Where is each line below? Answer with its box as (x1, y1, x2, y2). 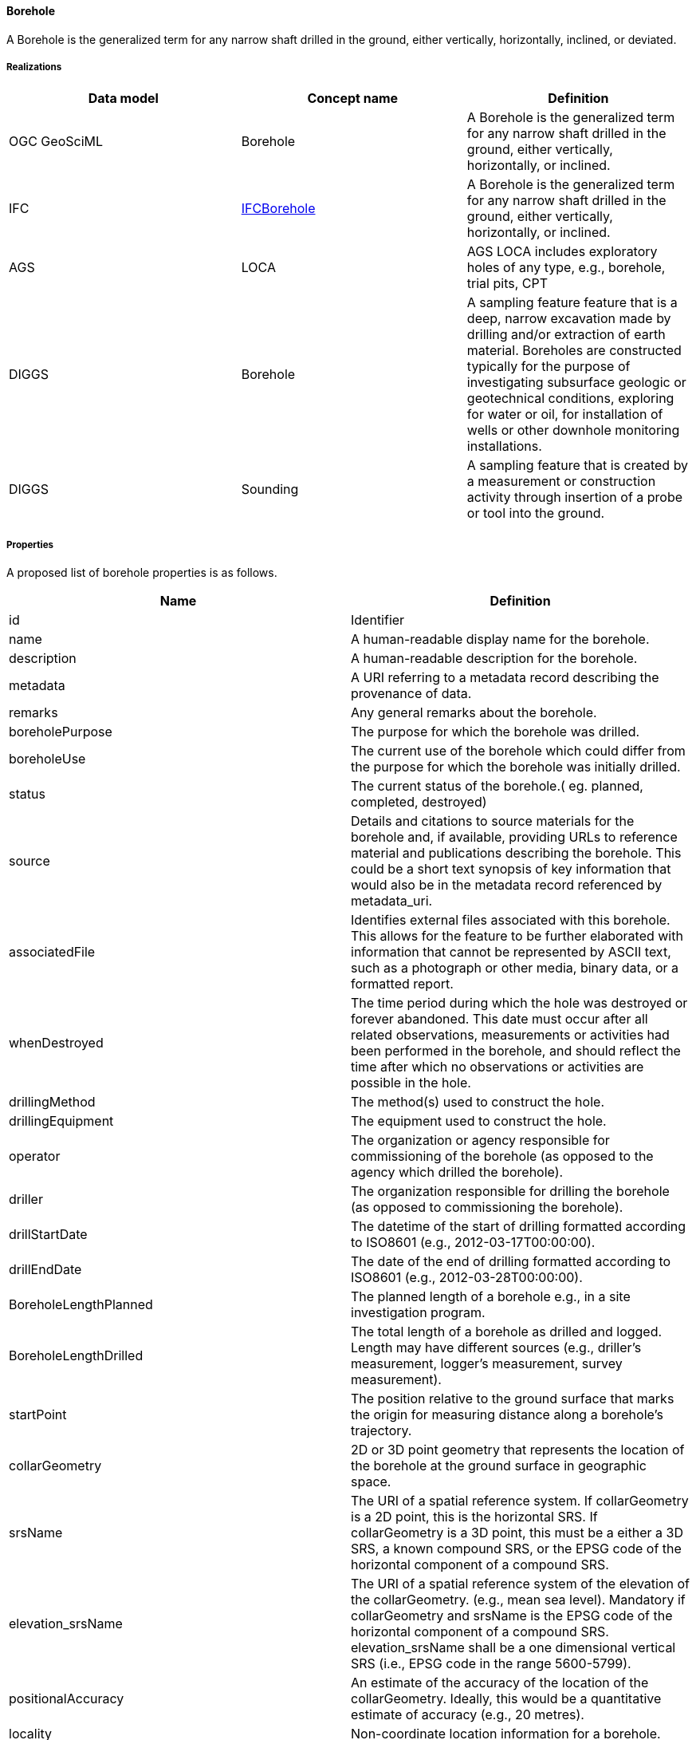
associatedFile (9, 944, 96, 961)
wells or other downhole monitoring (466, 422, 680, 439)
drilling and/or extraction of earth (466, 326, 666, 343)
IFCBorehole (241, 200, 316, 217)
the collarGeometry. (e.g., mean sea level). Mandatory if (351, 1592, 686, 1608)
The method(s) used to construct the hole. (351, 1094, 604, 1111)
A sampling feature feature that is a (466, 294, 678, 311)
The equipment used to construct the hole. (351, 1113, 607, 1130)
